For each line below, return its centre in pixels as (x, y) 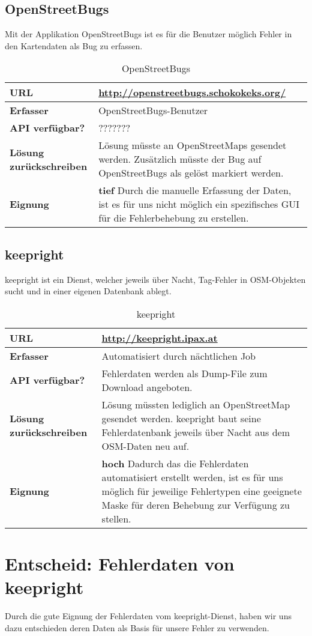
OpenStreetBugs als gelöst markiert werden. (191, 173)
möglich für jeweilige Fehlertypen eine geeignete (202, 491)
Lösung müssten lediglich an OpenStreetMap (196, 404)
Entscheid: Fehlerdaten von (120, 563)
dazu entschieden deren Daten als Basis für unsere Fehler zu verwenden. (137, 627)
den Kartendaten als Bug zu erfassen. (74, 45)
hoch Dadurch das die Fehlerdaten (175, 463)
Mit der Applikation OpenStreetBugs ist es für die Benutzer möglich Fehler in (148, 34)
